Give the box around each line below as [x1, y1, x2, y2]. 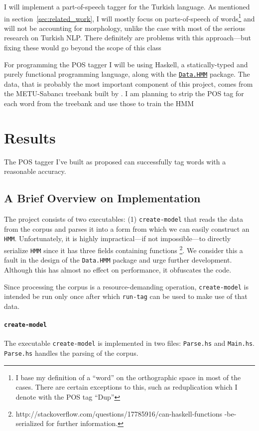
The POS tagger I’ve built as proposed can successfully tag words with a [4, 156, 226, 166]
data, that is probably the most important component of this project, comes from [4, 78, 253, 89]
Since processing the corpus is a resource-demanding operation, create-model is [4, 281, 249, 291]
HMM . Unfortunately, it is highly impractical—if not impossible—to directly [4, 233, 231, 244]
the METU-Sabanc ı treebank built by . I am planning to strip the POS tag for [4, 88, 244, 99]
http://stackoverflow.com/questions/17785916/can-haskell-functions [15, 408, 222, 419]
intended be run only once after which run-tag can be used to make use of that [4, 291, 248, 301]
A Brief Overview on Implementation [4, 190, 201, 206]
